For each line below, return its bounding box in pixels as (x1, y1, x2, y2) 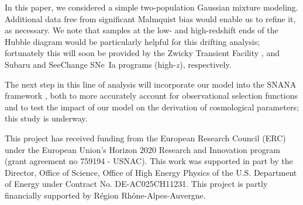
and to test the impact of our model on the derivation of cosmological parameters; (5, 100, 299, 113)
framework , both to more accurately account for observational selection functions (5, 89, 298, 102)
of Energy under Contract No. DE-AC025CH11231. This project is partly (5, 178, 268, 190)
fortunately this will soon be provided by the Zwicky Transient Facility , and (5, 47, 280, 59)
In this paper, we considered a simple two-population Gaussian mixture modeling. (5, 1, 298, 13)
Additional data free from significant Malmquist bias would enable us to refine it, (5, 12, 296, 25)
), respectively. (180, 58, 232, 70)
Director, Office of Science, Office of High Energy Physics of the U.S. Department (5, 166, 297, 178)
